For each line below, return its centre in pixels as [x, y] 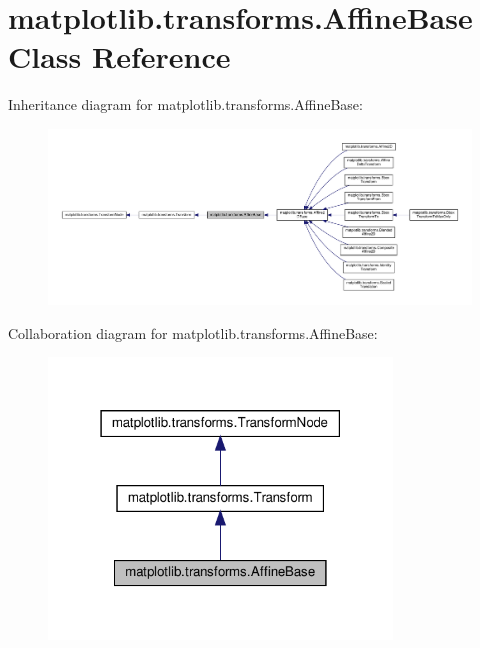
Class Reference [119, 56]
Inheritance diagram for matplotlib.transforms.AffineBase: [185, 104]
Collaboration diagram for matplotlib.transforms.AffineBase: [193, 332]
